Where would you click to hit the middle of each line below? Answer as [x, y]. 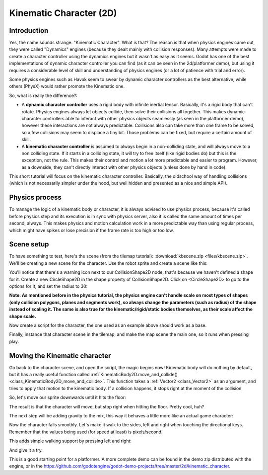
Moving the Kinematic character [60, 356]
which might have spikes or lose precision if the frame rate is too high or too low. [92, 230]
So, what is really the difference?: [43, 95]
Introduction [29, 31]
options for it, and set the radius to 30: [48, 286]
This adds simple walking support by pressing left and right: [70, 441]
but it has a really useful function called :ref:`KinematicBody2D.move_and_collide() [94, 375]
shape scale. [23, 316]
